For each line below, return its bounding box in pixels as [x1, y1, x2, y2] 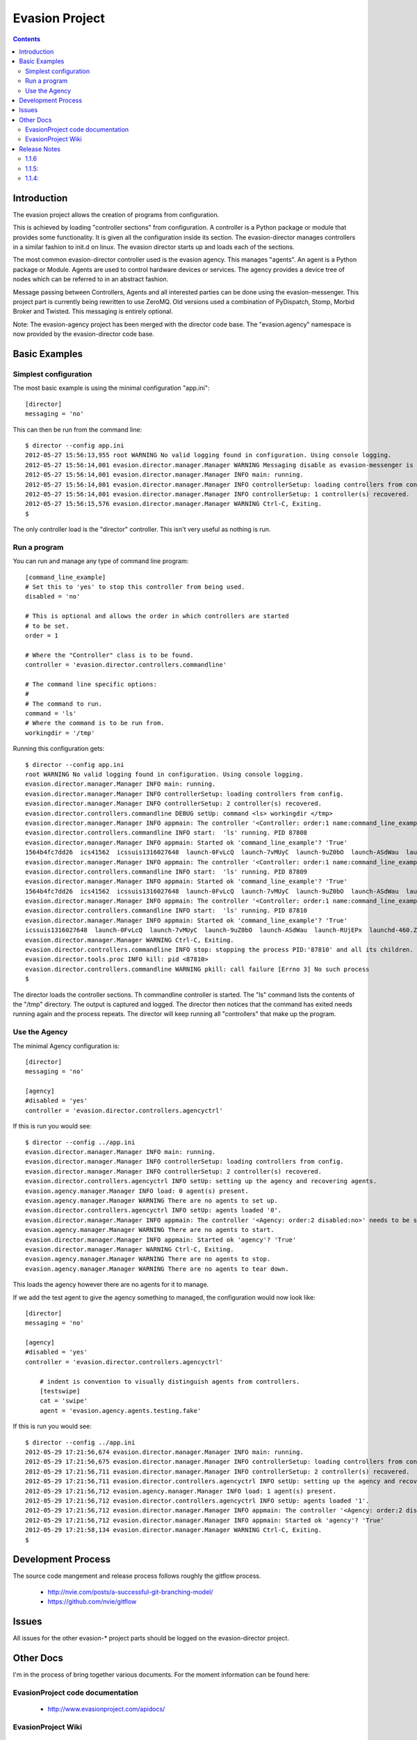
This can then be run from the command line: [13, 425, 142, 434]
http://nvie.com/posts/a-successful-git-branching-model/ [47, 1588, 213, 1596]
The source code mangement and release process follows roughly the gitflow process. [13, 1572, 261, 1580]
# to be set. [25, 622, 69, 630]
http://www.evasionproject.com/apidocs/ [47, 1705, 165, 1713]
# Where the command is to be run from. [25, 719, 165, 727]
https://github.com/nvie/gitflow [47, 1597, 137, 1606]
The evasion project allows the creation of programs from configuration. [13, 210, 220, 219]
